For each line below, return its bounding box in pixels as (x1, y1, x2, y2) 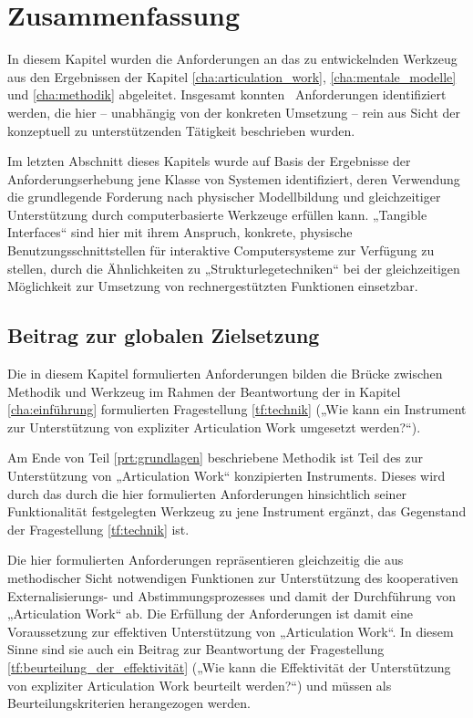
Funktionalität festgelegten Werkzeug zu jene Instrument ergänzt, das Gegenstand (7, 502, 467, 521)
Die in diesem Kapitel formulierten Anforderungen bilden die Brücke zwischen (7, 364, 443, 383)
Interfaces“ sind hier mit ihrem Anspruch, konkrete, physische (7, 223, 353, 242)
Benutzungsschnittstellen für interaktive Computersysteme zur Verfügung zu (7, 241, 435, 260)
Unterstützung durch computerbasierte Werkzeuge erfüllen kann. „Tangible (7, 204, 427, 224)
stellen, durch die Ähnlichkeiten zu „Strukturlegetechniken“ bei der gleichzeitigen (7, 258, 460, 277)
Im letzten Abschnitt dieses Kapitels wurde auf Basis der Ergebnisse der (7, 151, 411, 171)
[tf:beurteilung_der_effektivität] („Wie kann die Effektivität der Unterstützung (7, 657, 451, 676)
